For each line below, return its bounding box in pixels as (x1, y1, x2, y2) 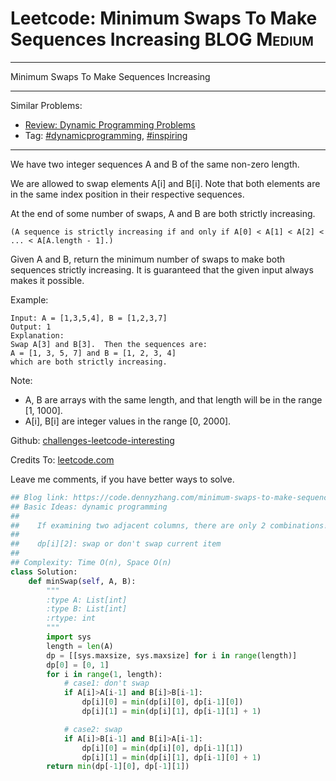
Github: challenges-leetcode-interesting (10, 434, 175, 446)
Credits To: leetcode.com (10, 453, 115, 466)
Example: (10, 293, 49, 306)
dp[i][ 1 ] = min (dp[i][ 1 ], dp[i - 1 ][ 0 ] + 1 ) (81, 752, 262, 762)
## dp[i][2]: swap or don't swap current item (10, 539, 222, 549)
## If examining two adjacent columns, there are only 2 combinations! (10, 520, 329, 531)
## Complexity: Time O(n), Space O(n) (10, 558, 172, 568)
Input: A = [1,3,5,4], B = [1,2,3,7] (10, 313, 168, 323)
